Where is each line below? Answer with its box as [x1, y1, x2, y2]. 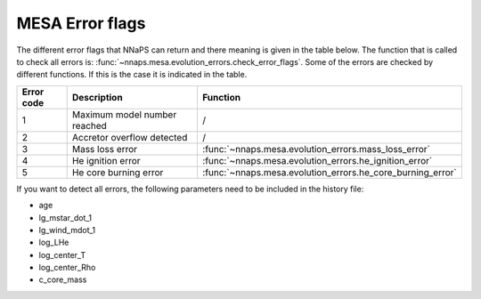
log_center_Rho [38, 263, 96, 273]
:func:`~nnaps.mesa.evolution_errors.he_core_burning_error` [201, 166, 458, 178]
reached [71, 119, 107, 132]
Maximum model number [71, 108, 177, 120]
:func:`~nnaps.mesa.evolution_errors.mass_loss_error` [201, 142, 431, 155]
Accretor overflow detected [71, 131, 188, 143]
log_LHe [38, 237, 69, 248]
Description [71, 91, 124, 103]
